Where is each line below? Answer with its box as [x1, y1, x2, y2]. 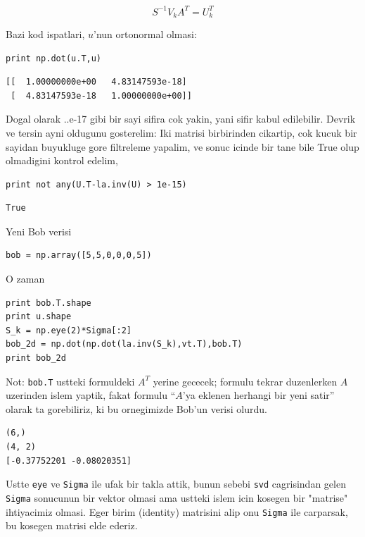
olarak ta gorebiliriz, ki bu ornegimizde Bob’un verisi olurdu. [6, 401, 267, 416]
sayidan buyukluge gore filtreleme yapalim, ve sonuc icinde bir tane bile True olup [6, 139, 359, 154]
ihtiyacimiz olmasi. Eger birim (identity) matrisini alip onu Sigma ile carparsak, [6, 504, 348, 519]
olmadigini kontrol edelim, [6, 153, 118, 168]
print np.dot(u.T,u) [6, 53, 102, 63]
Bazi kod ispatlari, [6, 26, 85, 41]
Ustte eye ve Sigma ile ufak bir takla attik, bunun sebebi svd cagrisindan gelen [6, 476, 346, 491]
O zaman [6, 271, 45, 286]
